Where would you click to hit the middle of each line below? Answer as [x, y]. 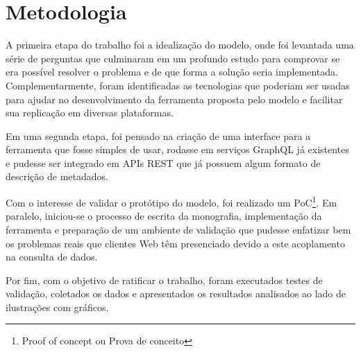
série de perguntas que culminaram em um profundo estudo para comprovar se [173, 58]
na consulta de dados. [52, 257]
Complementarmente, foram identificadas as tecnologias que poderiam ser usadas [178, 85]
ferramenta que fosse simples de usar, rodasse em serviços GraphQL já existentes [177, 149]
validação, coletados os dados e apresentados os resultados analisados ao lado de [176, 293]
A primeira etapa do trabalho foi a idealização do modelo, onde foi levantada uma [180, 45]
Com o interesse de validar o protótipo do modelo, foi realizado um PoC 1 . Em [171, 201]
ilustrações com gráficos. [57, 307]
